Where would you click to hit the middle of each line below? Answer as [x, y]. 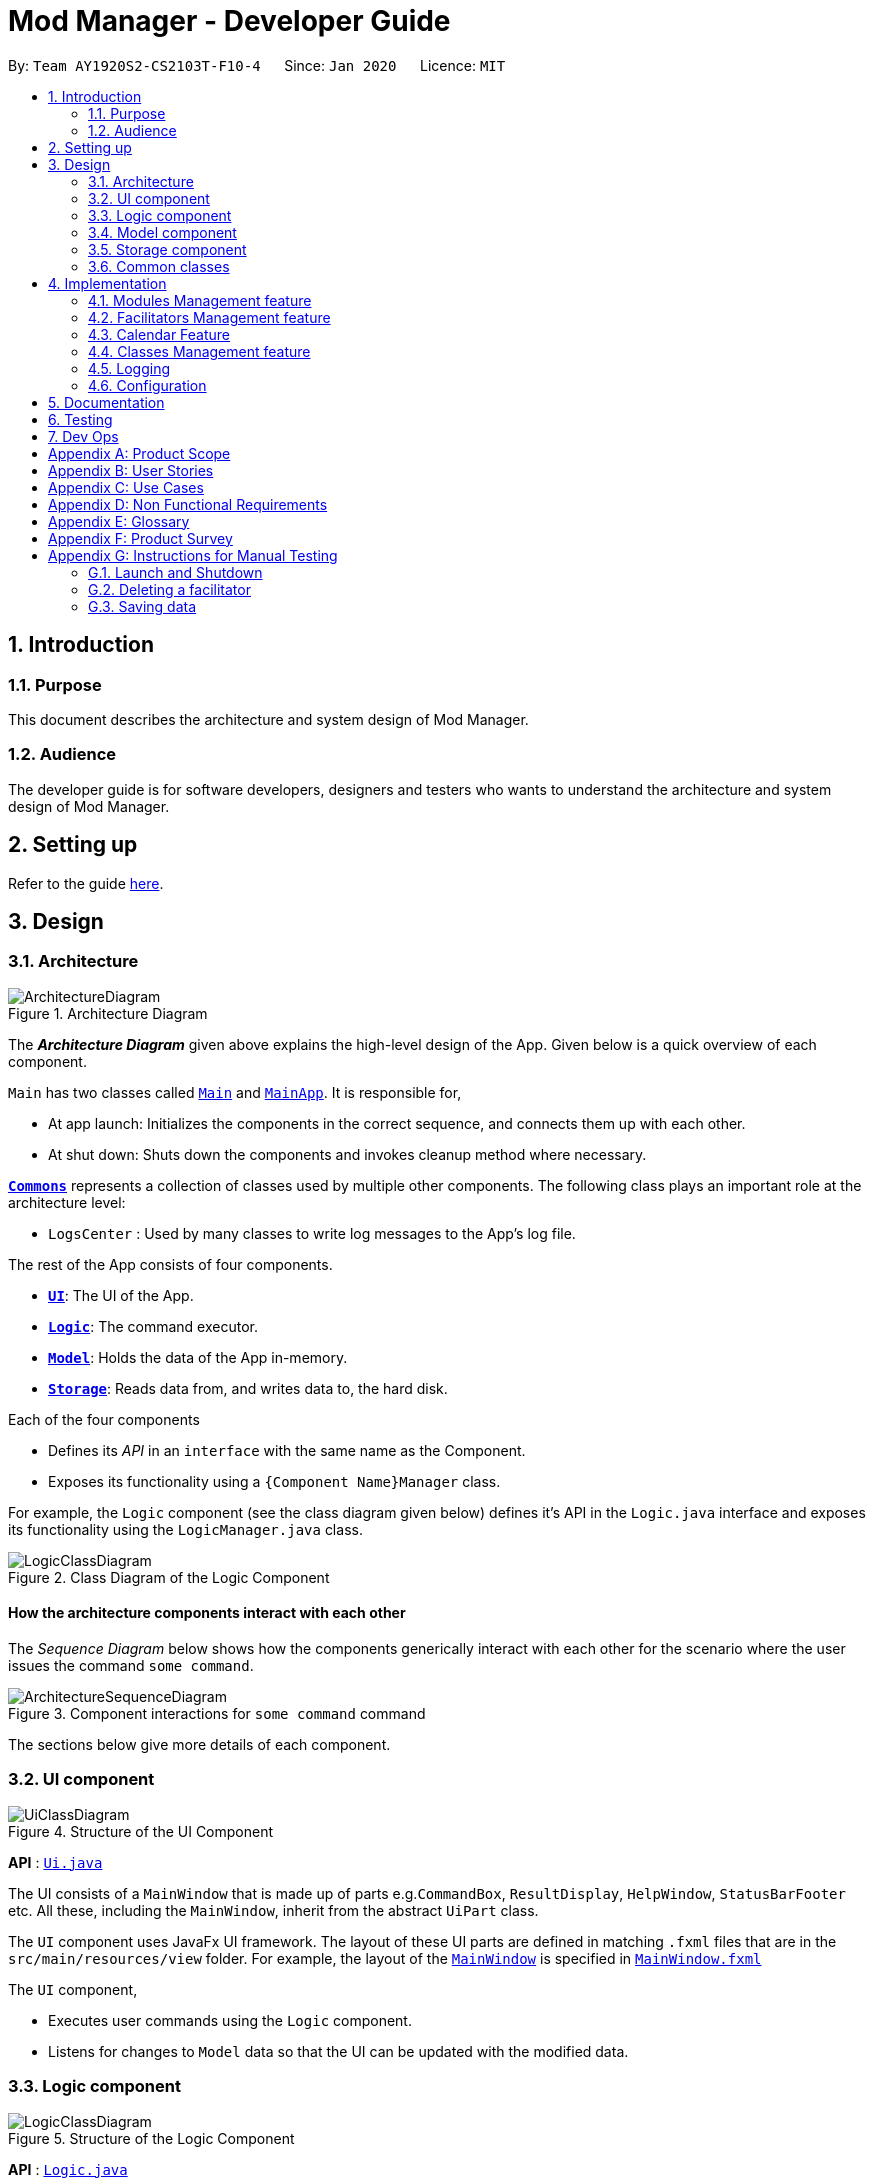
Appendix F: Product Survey [140, 538]
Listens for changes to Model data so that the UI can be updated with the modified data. [338, 2051]
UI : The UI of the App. [121, 1295]
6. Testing [80, 419]
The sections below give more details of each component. [199, 1744]
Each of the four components [104, 1419]
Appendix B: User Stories [131, 470]
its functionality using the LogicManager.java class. [185, 1529]
